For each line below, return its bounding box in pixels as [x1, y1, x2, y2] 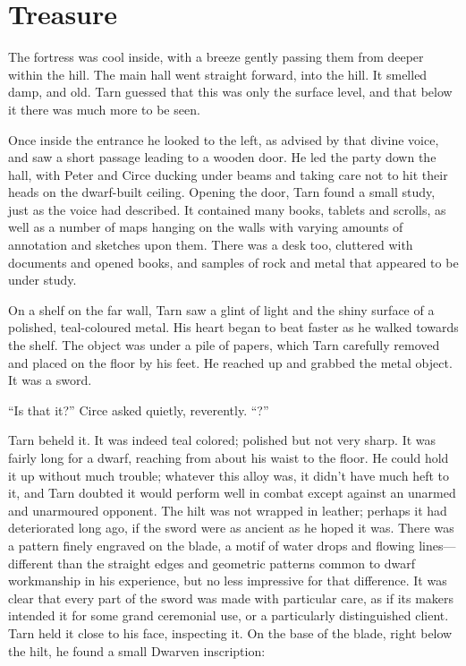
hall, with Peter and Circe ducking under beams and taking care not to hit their [8, 165, 448, 184]
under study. [8, 270, 77, 289]
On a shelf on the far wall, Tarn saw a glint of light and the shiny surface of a [8, 300, 435, 319]
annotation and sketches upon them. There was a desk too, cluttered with [8, 235, 413, 254]
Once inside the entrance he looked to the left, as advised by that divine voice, [8, 130, 439, 149]
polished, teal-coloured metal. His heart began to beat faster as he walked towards [8, 318, 459, 337]
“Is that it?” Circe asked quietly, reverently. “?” [8, 400, 269, 419]
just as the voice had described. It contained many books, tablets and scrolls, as [8, 200, 446, 218]
